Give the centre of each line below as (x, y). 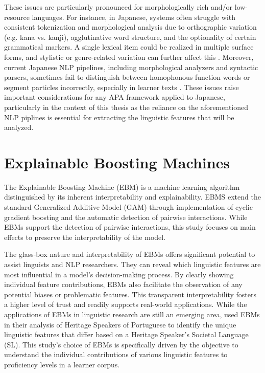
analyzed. (19, 127)
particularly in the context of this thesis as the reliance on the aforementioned (126, 107)
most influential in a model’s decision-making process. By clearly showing (119, 274)
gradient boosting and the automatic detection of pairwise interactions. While (126, 217)
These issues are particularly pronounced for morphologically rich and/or (118, 7)
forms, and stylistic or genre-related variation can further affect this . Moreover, (129, 57)
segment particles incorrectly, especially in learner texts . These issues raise (122, 87)
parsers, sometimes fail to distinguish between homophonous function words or (127, 77)
